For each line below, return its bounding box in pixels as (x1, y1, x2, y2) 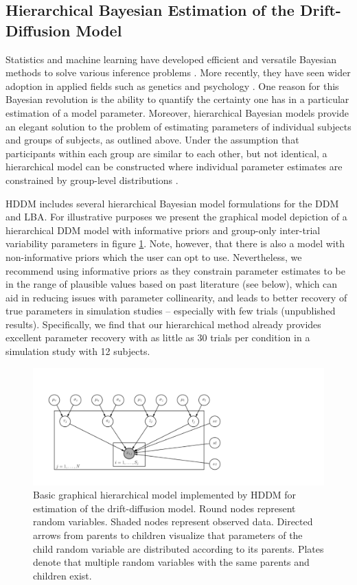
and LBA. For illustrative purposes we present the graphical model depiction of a (5, 209, 347, 224)
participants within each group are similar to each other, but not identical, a (5, 146, 327, 160)
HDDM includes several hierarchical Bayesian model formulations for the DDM (5, 196, 339, 210)
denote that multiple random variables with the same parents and (33, 555, 310, 569)
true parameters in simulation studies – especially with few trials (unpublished (5, 303, 336, 318)
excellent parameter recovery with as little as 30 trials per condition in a (5, 330, 310, 345)
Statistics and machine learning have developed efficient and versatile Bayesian (5, 51, 336, 66)
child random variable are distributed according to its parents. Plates (33, 541, 324, 555)
